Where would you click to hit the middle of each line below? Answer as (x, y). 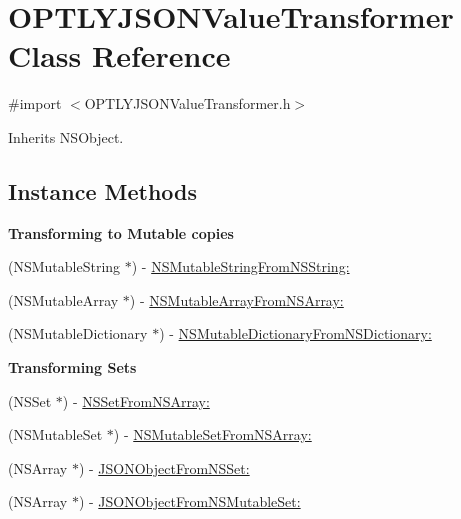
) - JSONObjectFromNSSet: (164, 467)
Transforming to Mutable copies (121, 232)
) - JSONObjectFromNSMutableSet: (189, 501)
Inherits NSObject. (66, 136)
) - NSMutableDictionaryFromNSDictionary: (295, 333)
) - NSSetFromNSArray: (136, 400)
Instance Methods (102, 190)
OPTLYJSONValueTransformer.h (187, 103)
